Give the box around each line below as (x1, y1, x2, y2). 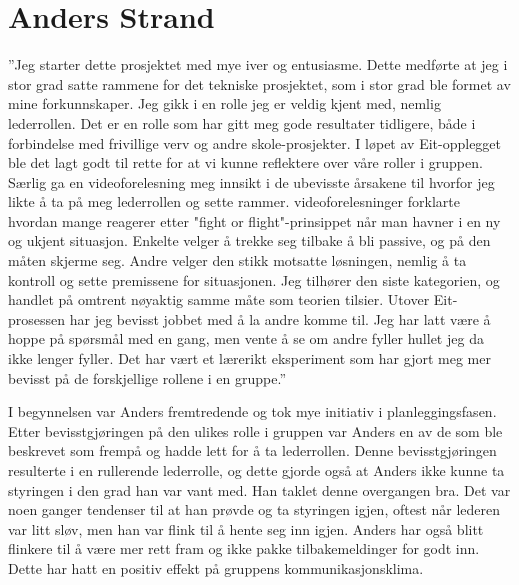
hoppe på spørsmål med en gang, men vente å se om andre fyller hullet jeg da (8, 328, 484, 349)
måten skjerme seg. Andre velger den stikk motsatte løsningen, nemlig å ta (8, 250, 467, 271)
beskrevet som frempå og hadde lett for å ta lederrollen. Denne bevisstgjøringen (8, 440, 497, 461)
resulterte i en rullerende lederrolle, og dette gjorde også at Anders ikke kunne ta (8, 460, 505, 480)
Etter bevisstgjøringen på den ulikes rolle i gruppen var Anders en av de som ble (8, 420, 503, 441)
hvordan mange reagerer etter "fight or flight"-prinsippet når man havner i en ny (8, 210, 501, 231)
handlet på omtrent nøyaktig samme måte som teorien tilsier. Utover (8, 289, 430, 310)
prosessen (8, 308, 66, 329)
